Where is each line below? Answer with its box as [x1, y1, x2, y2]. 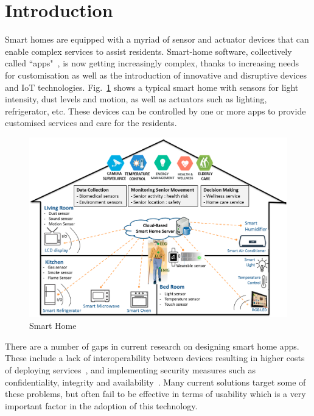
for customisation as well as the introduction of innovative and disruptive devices [5, 68, 307, 81]
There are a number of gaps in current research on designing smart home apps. [5, 339, 299, 352]
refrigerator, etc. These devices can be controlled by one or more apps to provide [5, 104, 306, 117]
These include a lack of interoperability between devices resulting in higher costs [5, 351, 305, 364]
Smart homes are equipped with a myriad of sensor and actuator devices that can [5, 33, 309, 46]
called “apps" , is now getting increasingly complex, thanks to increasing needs [5, 57, 299, 69]
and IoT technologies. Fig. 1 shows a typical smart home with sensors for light [5, 80, 299, 93]
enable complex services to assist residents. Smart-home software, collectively [5, 44, 292, 57]
